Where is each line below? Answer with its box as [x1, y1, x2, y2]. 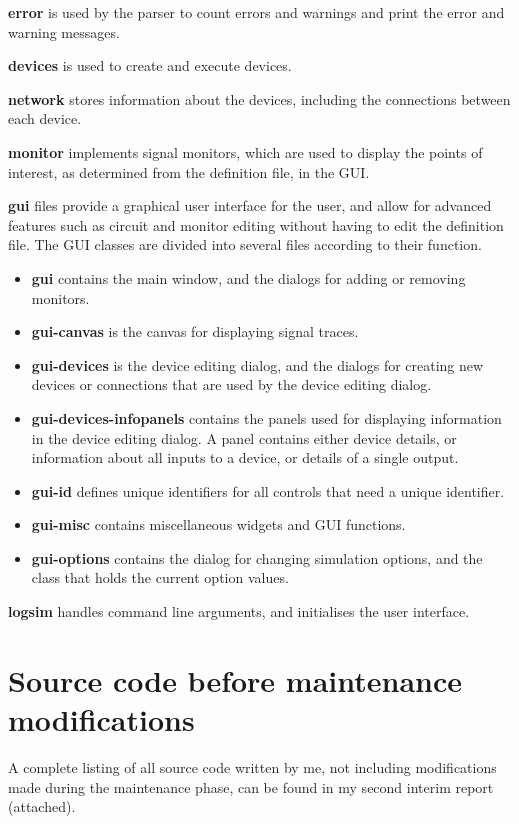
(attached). [8, 796, 76, 817]
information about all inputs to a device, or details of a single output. [31, 447, 459, 468]
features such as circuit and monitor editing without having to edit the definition [8, 214, 504, 235]
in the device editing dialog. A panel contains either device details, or [31, 427, 457, 448]
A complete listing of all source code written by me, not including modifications [8, 756, 497, 777]
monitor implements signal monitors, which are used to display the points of [8, 141, 483, 162]
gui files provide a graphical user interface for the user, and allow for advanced [8, 195, 492, 216]
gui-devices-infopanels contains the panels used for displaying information [31, 407, 502, 428]
